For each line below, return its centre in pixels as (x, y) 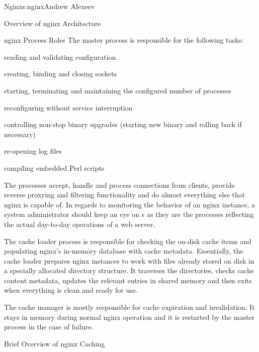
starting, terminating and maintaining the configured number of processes (118, 90)
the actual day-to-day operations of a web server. (80, 224)
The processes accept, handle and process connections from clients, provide (119, 185)
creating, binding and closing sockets (61, 74)
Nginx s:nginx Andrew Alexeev (50, 6)
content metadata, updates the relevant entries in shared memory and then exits (128, 280)
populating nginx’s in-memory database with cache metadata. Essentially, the (124, 251)
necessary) (20, 134)
